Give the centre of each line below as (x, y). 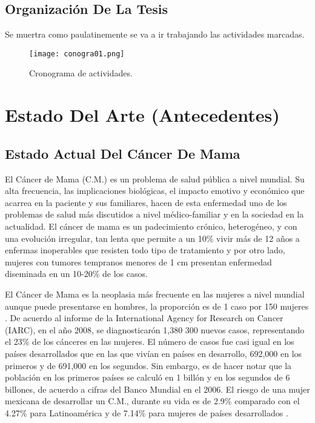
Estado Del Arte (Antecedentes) (142, 115)
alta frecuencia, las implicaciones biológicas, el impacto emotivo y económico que (155, 191)
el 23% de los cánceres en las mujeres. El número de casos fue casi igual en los (150, 341)
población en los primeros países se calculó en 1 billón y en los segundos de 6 (148, 377)
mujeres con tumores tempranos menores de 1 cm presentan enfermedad (138, 261)
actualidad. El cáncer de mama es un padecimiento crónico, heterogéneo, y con (151, 226)
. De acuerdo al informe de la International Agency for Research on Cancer (144, 318)
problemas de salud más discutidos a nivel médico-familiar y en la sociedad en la (154, 214)
